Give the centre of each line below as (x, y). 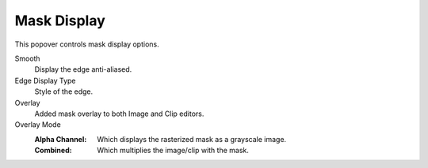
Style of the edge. (64, 91)
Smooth (27, 58)
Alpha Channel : (61, 139)
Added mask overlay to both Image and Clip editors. (119, 114)
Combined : (53, 151)
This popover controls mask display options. (87, 44)
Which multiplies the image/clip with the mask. (173, 151)
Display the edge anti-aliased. (83, 69)
